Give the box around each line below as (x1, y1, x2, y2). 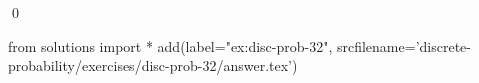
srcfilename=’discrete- (336, 35, 471, 56)
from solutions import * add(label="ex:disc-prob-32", (8, 35, 333, 56)
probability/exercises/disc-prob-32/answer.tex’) (8, 55, 298, 76)
